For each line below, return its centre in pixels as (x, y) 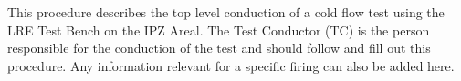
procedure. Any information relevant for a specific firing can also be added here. (231, 65)
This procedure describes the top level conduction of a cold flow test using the (226, 12)
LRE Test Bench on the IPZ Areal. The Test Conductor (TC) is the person (219, 30)
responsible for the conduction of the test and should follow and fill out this (219, 48)
